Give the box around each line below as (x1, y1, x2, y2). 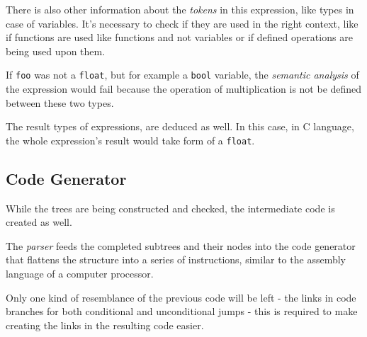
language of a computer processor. (6, 266, 154, 281)
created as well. (6, 215, 72, 229)
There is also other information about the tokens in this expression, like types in (6, 2, 354, 16)
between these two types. (6, 95, 114, 110)
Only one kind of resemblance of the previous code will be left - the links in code (6, 290, 356, 304)
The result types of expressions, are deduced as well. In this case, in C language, (6, 119, 354, 134)
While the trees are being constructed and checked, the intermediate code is (6, 200, 335, 215)
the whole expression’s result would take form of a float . (6, 132, 255, 147)
